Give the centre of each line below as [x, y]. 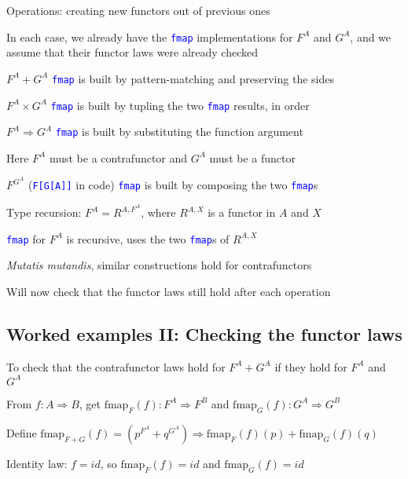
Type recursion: [44, 212]
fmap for [26, 238]
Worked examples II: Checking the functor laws [204, 334]
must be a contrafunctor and [118, 157]
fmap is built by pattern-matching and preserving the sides [193, 78]
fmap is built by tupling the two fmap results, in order [180, 105]
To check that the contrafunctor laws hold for [116, 366]
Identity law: [37, 463]
